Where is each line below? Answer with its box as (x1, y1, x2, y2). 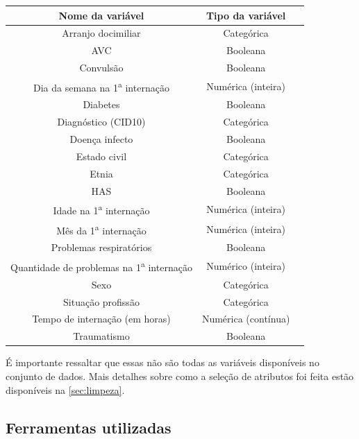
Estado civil (76, 148, 127, 163)
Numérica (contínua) (201, 311, 290, 326)
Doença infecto (69, 132, 133, 146)
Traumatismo (73, 329, 130, 343)
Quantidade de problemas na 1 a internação (10, 258, 192, 274)
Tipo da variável (206, 8, 286, 22)
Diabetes (83, 97, 120, 112)
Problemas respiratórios (51, 240, 152, 255)
